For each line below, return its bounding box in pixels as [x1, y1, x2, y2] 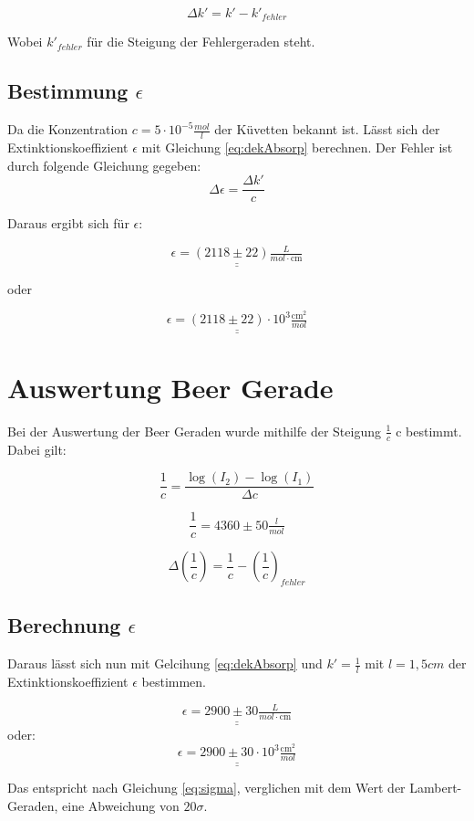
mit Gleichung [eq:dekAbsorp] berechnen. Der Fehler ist [141, 138, 453, 157]
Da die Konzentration [7, 120, 129, 139]
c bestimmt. [396, 421, 462, 440]
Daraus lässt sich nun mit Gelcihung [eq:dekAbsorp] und [7, 654, 323, 673]
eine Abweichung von [62, 796, 180, 816]
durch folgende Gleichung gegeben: [7, 155, 201, 174]
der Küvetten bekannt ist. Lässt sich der [214, 120, 440, 139]
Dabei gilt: [7, 439, 67, 458]
